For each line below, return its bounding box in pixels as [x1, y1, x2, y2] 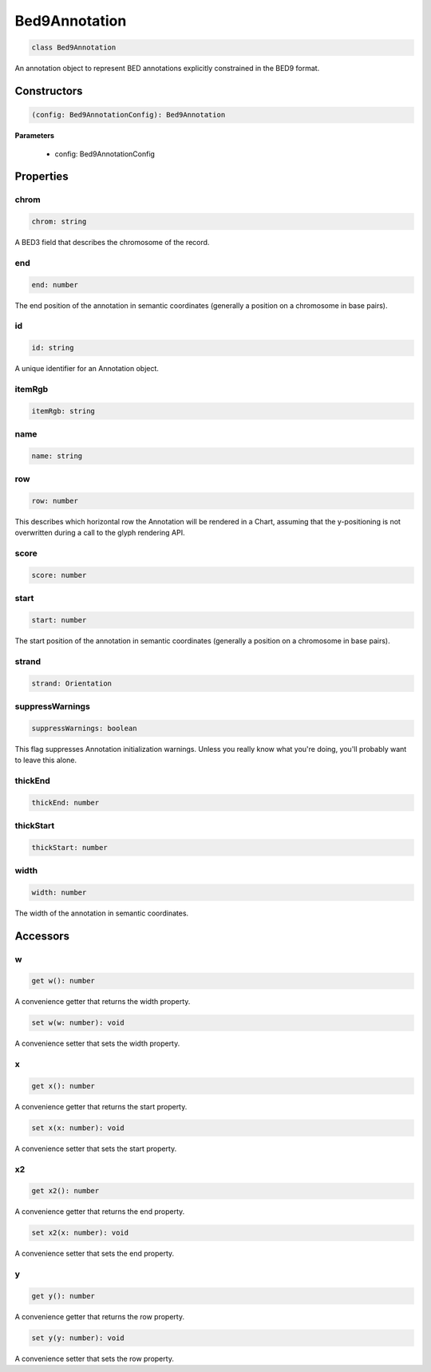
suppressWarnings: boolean [31, 723, 137, 733]
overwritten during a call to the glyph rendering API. [14, 528, 185, 538]
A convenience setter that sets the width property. [14, 1038, 180, 1049]
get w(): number [31, 976, 96, 986]
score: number [31, 571, 87, 579]
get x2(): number [31, 1186, 100, 1196]
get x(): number [31, 1081, 96, 1090]
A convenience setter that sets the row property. [14, 1354, 175, 1363]
